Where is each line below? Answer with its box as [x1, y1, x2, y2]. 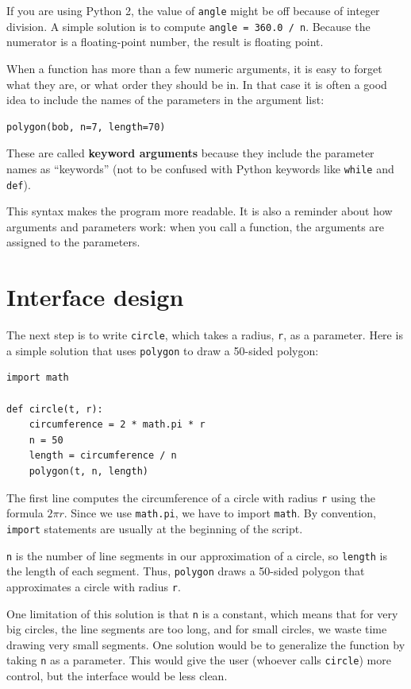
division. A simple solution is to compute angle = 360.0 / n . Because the [6, 17, 371, 34]
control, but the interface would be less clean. [6, 668, 228, 683]
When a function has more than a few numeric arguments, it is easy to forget [6, 60, 382, 76]
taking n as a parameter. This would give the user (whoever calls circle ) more [6, 652, 391, 668]
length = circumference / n [29, 450, 177, 462]
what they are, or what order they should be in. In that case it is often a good [6, 75, 387, 92]
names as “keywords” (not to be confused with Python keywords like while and [6, 160, 394, 176]
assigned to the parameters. [6, 234, 140, 250]
